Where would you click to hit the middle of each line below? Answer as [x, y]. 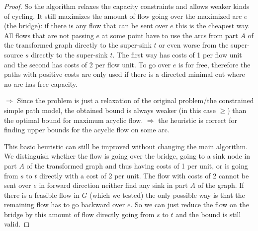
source [14, 54]
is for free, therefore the [215, 64]
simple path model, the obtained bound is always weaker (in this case [110, 110]
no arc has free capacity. [41, 84]
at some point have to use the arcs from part [170, 35]
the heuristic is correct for [198, 120]
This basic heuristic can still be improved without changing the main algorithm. [126, 146]
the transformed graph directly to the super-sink [78, 45]
